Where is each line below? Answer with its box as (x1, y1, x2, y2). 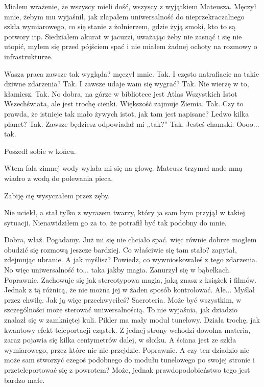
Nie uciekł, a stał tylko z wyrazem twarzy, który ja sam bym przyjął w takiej (4, 207, 245, 218)
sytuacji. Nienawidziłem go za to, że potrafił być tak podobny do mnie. (4, 217, 227, 227)
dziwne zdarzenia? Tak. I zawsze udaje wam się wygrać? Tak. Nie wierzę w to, (4, 78, 249, 89)
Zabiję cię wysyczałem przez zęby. (4, 190, 110, 200)
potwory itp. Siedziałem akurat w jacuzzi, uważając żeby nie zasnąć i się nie (4, 31, 242, 41)
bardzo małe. (4, 374, 45, 385)
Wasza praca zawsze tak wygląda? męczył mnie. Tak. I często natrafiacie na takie (4, 68, 259, 79)
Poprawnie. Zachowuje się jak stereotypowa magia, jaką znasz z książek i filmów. (4, 274, 257, 285)
